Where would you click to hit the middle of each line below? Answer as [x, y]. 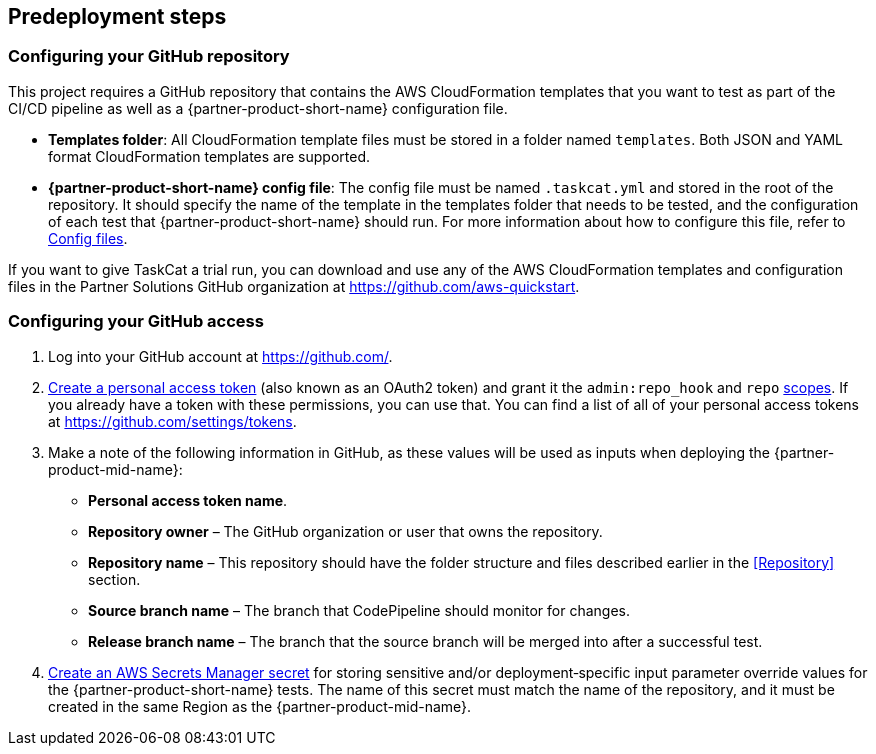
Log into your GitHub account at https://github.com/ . [220, 356]
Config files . [88, 238]
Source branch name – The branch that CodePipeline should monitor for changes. [359, 610]
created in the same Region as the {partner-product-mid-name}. [260, 706]
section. [114, 579]
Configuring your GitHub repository [149, 56]
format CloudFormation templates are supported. [209, 156]
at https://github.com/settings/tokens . [172, 421]
